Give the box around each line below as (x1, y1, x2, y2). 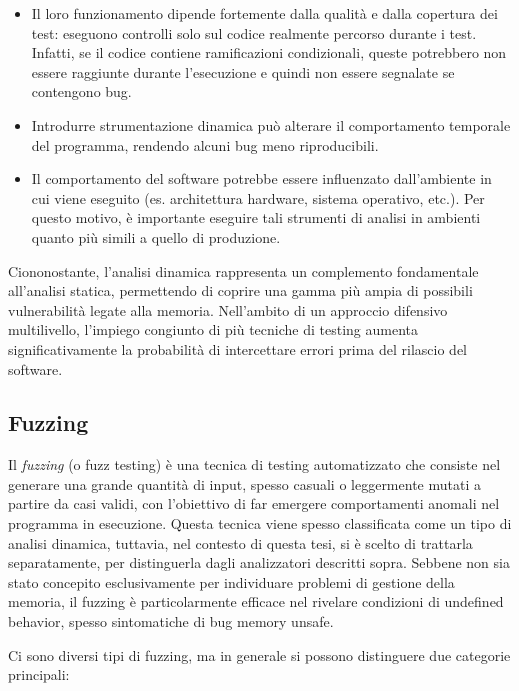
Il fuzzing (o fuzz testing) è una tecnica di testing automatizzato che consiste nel (8, 454, 501, 475)
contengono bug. (31, 81, 132, 102)
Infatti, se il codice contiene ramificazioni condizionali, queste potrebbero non (31, 42, 507, 63)
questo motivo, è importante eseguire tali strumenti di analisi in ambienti (31, 207, 481, 228)
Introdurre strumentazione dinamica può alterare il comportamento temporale (31, 114, 511, 135)
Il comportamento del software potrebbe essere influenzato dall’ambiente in (31, 168, 492, 189)
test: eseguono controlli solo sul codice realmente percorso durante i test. (31, 22, 477, 43)
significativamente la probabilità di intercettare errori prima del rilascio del (8, 338, 467, 359)
